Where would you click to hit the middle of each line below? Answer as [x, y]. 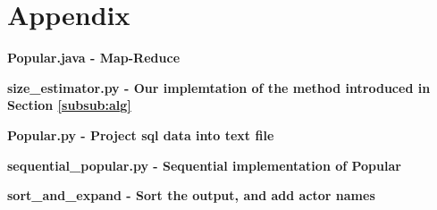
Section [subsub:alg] [69, 105]
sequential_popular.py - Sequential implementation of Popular [204, 165]
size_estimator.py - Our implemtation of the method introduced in [219, 87]
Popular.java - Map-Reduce [94, 58]
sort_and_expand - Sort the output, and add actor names [191, 195]
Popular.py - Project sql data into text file [141, 134]
